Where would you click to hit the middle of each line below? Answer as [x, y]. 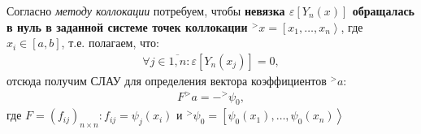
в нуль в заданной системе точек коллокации [127, 26]
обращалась [383, 11]
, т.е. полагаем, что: [110, 43]
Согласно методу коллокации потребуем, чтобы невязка [146, 11]
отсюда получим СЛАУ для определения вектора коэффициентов [167, 80]
